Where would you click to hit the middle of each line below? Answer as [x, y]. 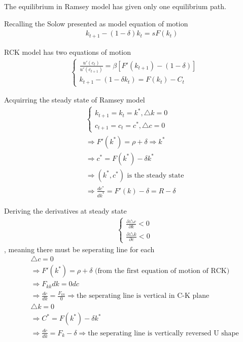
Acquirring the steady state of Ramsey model [75, 100]
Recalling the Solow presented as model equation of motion [96, 23]
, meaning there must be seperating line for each [79, 249]
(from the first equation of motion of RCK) [162, 271]
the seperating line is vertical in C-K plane [143, 296]
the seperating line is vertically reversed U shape [163, 333]
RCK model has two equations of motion [67, 52]
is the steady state [155, 175]
